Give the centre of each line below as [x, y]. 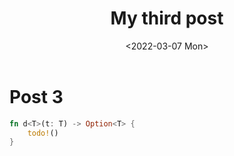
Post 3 [36, 96]
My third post [167, 18]
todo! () [43, 133]
